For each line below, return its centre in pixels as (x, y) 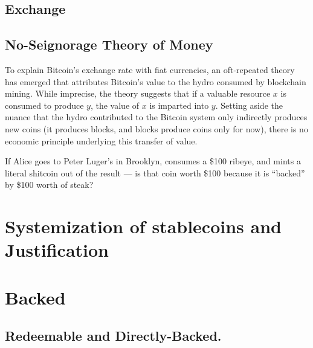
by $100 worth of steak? (49, 185)
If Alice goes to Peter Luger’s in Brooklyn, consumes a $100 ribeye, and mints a (153, 161)
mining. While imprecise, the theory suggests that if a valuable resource (138, 93)
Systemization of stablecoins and (143, 226)
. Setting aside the (249, 105)
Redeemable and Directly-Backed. (113, 336)
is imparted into (179, 105)
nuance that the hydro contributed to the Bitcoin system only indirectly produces (156, 117)
